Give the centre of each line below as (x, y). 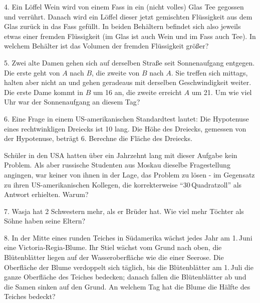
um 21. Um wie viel (222, 92)
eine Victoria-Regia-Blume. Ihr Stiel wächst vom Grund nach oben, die (113, 247)
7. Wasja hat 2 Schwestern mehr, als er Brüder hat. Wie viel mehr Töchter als (124, 211)
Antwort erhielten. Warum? (46, 194)
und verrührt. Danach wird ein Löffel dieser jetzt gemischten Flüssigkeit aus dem (128, 16)
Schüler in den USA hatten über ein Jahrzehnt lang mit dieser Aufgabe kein (121, 155)
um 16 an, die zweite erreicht (137, 92)
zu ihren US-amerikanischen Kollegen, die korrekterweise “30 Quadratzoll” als (123, 184)
